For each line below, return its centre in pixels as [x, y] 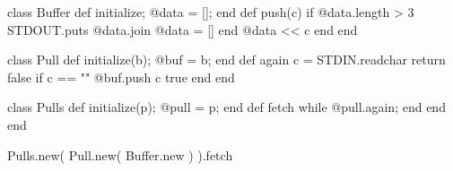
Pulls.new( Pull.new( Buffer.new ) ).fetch [120, 154]
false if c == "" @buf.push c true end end [121, 77]
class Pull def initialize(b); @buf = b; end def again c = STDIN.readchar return [226, 60]
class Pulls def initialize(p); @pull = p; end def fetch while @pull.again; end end [226, 107]
